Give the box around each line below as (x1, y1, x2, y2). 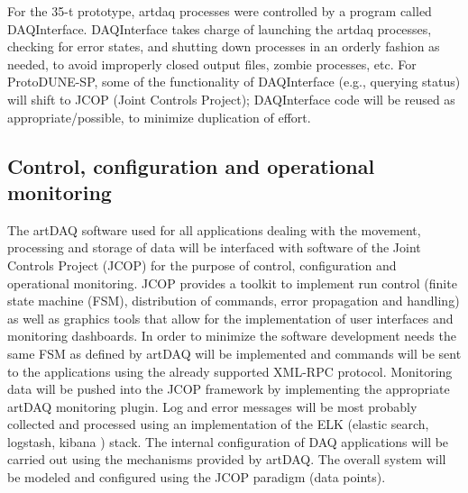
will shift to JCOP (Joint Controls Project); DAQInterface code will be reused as (7, 89, 455, 108)
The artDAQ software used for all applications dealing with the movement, (7, 220, 421, 239)
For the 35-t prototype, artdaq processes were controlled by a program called (7, 2, 432, 20)
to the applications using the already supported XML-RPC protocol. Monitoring (7, 361, 453, 380)
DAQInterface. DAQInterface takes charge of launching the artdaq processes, (7, 19, 432, 38)
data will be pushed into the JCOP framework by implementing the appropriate (7, 379, 450, 398)
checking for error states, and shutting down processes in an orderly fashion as (7, 37, 440, 56)
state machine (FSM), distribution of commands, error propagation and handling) (7, 291, 460, 310)
